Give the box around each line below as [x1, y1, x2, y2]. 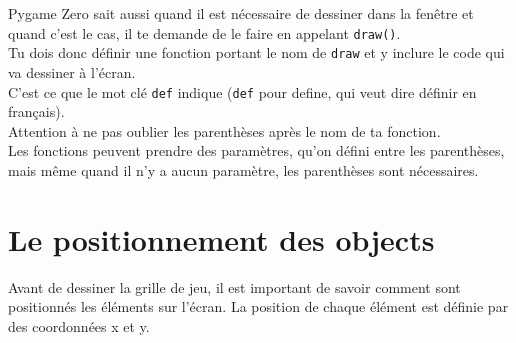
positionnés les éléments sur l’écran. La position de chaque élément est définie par [8, 296, 509, 317]
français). [8, 101, 65, 122]
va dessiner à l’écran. [8, 61, 136, 82]
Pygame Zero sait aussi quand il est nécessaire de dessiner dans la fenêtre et [8, 3, 474, 23]
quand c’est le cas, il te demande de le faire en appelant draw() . [8, 22, 401, 43]
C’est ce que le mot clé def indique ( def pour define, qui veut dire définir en [8, 81, 477, 102]
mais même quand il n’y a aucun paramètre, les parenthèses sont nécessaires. [8, 159, 479, 180]
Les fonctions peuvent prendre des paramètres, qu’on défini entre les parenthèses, [8, 140, 505, 161]
